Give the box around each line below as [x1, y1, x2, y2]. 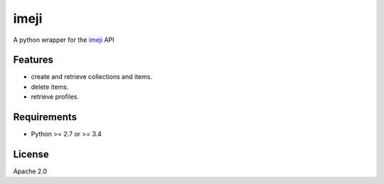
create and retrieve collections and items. [31, 72, 153, 81]
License [13, 148, 49, 160]
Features [13, 54, 53, 66]
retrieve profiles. [31, 92, 80, 101]
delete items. [31, 82, 69, 91]
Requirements [13, 111, 78, 124]
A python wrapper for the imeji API [13, 36, 114, 44]
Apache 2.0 [13, 167, 48, 175]
